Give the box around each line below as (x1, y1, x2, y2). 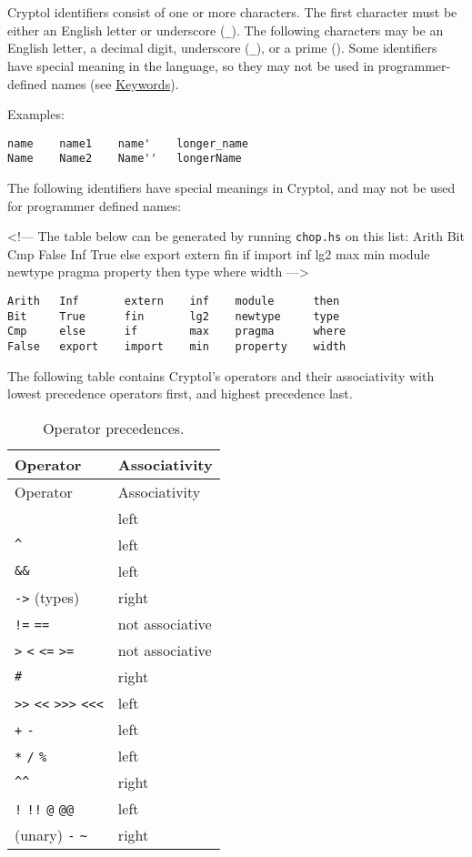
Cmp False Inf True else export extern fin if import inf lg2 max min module (7, 244, 430, 263)
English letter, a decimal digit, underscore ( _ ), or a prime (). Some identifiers (7, 38, 437, 57)
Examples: (7, 105, 65, 124)
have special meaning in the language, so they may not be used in (7, 55, 375, 75)
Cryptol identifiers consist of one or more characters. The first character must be (7, 3, 457, 21)
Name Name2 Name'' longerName (7, 152, 242, 166)
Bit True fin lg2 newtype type (7, 309, 340, 323)
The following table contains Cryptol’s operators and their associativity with (7, 366, 435, 385)
